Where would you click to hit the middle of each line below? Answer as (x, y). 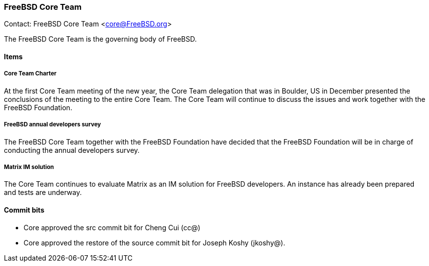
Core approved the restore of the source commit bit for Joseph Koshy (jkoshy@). (154, 242)
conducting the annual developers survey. (72, 150)
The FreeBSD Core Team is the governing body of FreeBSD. (100, 39)
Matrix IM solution (29, 167)
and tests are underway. (43, 193)
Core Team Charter (30, 74)
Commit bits (24, 210)
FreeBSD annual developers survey (53, 125)
